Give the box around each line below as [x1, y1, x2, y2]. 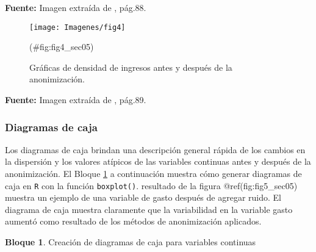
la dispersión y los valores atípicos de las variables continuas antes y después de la [5, 155, 311, 168]
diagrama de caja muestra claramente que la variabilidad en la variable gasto [5, 203, 293, 215]
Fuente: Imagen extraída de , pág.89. [5, 93, 146, 106]
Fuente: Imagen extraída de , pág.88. [5, 1, 146, 13]
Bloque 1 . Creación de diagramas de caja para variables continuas [5, 236, 256, 248]
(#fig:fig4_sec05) [29, 40, 94, 53]
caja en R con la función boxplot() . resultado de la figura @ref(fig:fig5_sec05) [5, 179, 298, 192]
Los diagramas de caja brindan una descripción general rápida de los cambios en [5, 143, 306, 156]
